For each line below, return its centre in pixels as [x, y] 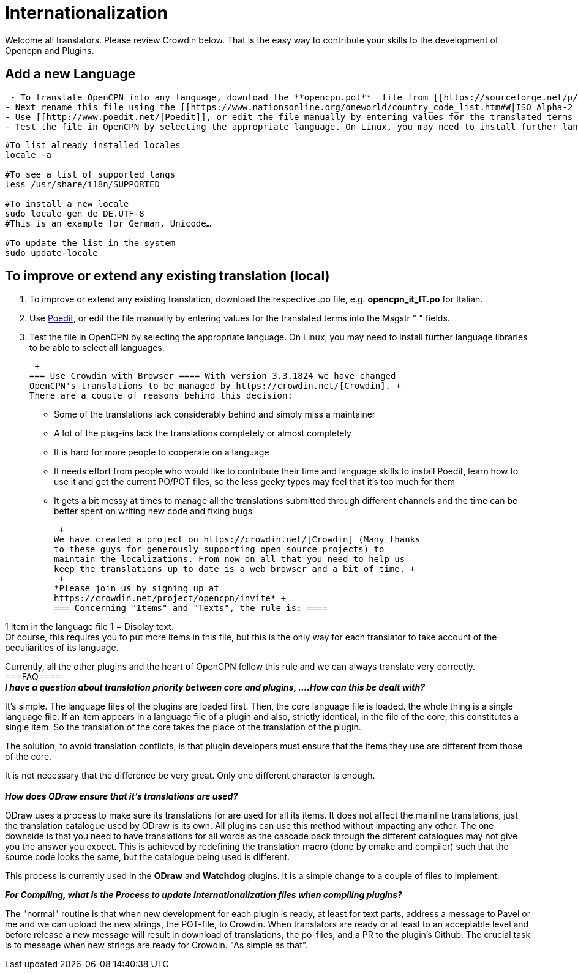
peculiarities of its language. [62, 648]
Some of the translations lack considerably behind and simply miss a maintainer [215, 414]
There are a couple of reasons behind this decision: [161, 396]
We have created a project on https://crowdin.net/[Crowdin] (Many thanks [237, 540]
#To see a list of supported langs [90, 174]
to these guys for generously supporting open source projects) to [219, 549]
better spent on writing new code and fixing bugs [153, 511]
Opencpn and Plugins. [50, 50]
